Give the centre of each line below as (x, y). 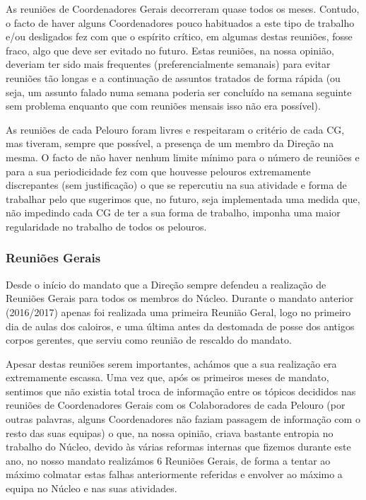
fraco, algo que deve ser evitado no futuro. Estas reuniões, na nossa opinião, (170, 50)
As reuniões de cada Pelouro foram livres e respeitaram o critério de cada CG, (175, 129)
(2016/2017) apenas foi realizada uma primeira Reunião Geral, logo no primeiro (178, 312)
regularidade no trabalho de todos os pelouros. (106, 226)
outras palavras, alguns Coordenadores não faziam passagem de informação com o (183, 419)
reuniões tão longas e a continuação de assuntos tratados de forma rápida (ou (173, 77)
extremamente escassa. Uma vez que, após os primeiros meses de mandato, (167, 377)
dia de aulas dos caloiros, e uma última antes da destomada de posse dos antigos (180, 326)
